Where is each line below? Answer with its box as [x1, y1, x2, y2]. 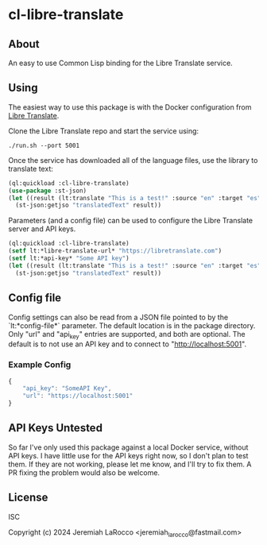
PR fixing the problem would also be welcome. [8, 467, 161, 477]
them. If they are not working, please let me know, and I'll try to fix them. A [8, 459, 252, 469]
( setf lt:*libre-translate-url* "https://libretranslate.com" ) [8, 247, 222, 255]
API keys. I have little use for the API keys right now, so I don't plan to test [8, 450, 249, 460]
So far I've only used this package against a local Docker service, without [8, 443, 249, 452]
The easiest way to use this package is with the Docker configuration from [8, 102, 252, 112]
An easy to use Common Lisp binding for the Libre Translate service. [8, 58, 233, 68]
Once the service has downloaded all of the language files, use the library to [8, 155, 258, 164]
